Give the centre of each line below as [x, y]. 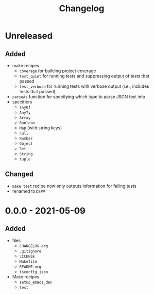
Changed [19, 174]
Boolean [27, 123]
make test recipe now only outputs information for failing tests [74, 186]
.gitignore [30, 251]
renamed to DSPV [28, 191]
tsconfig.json [34, 272]
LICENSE [27, 256]
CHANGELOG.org [34, 246]
